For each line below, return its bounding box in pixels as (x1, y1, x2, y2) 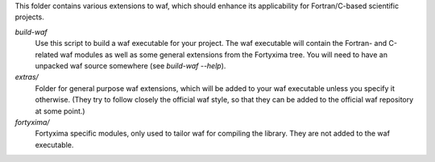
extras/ (14, 73, 39, 82)
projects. (14, 12, 44, 22)
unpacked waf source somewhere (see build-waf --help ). (35, 60, 226, 70)
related (35, 49, 59, 60)
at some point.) (35, 106, 85, 116)
